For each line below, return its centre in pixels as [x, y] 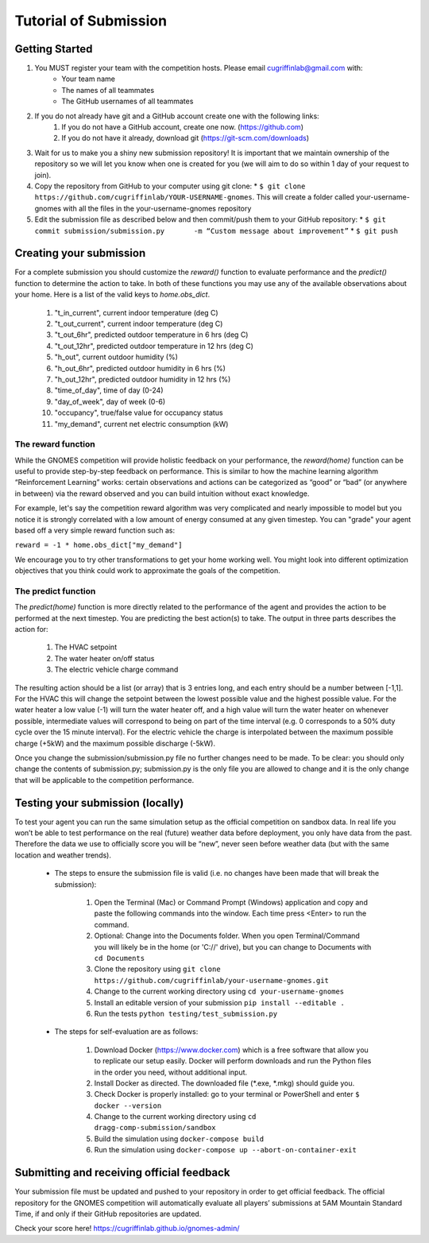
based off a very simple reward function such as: [95, 530]
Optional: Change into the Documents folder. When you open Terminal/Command [227, 936]
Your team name [88, 79]
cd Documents [120, 958]
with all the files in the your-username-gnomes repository [157, 208]
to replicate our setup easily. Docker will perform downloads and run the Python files [233, 1061]
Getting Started [54, 49]
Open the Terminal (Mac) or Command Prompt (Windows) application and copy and [231, 903]
